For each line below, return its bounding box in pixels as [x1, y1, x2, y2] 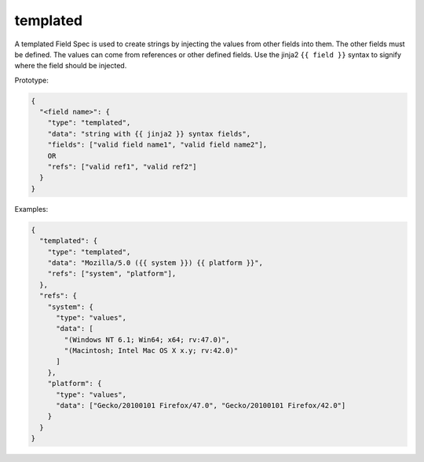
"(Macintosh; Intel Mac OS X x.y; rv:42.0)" [64, 346, 239, 355]
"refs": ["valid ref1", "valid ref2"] [47, 162, 197, 172]
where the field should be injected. [14, 61, 127, 71]
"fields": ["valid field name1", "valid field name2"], [47, 140, 268, 149]
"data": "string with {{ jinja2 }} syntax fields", [47, 129, 251, 138]
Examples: [14, 204, 49, 213]
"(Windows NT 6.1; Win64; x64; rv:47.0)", [64, 335, 231, 344]
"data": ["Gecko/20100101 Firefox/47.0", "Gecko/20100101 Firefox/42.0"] [56, 401, 346, 410]
